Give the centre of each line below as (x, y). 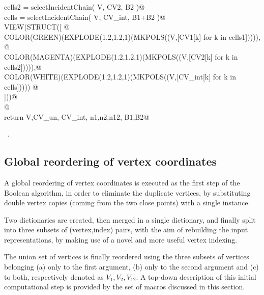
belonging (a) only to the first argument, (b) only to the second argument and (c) (131, 267)
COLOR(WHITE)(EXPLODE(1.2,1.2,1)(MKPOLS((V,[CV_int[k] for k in (120, 77)
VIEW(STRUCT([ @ (37, 27)
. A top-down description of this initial (196, 276)
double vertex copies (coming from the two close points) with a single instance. (127, 203)
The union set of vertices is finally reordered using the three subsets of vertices (127, 257)
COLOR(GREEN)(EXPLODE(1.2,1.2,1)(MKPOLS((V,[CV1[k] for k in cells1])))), (132, 36)
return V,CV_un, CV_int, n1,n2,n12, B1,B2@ (77, 116)
